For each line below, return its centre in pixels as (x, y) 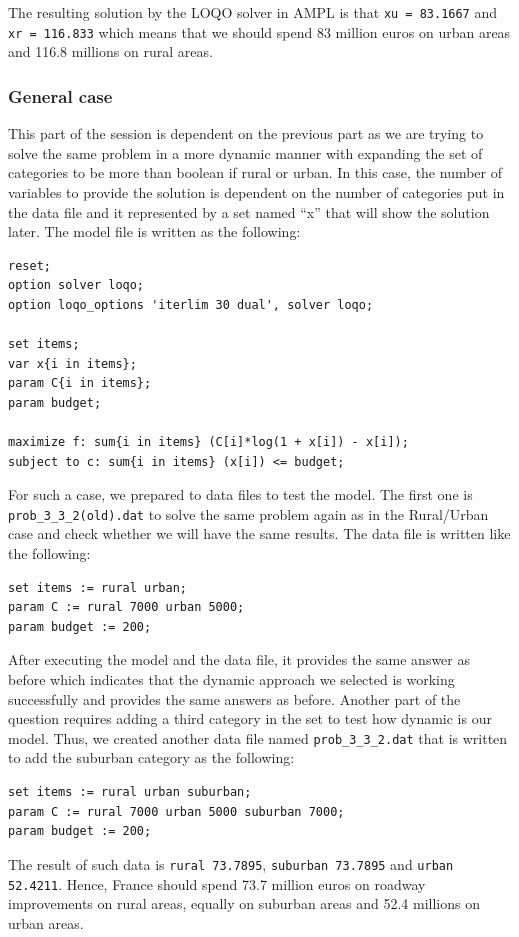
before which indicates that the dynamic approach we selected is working (231, 679)
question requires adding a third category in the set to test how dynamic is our (250, 718)
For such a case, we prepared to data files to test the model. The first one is (240, 494)
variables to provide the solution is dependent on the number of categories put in (256, 191)
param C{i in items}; (80, 383)
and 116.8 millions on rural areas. (110, 51)
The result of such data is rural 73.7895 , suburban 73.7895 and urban (231, 863)
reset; (29, 265)
